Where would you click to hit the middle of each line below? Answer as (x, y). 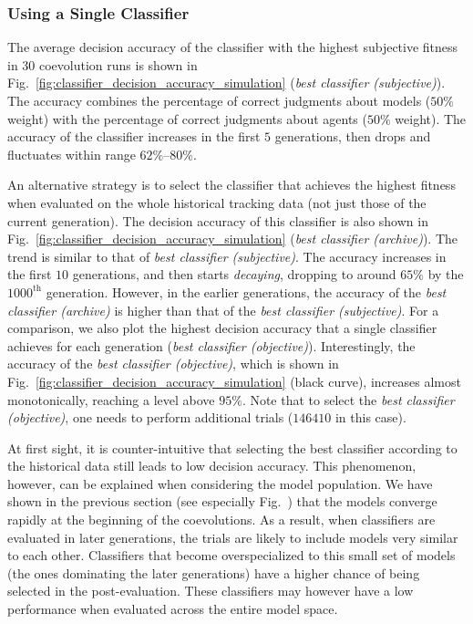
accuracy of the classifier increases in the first (134, 136)
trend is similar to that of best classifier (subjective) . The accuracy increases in (227, 256)
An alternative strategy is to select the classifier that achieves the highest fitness (231, 185)
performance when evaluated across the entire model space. (173, 609)
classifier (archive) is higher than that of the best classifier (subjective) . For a (223, 310)
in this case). (370, 417)
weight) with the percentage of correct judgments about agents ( (187, 118)
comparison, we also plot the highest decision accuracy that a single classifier (222, 328)
